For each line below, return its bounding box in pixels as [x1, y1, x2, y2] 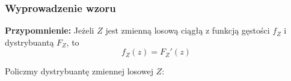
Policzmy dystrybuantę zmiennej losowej [5, 65, 153, 77]
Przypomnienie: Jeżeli [5, 24, 94, 37]
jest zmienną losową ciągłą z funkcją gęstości [105, 24, 270, 37]
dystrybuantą [5, 35, 54, 48]
